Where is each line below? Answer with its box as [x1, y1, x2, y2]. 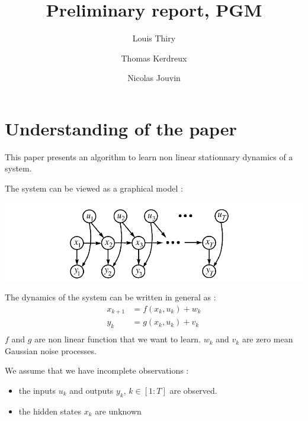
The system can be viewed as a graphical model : [5, 182, 183, 195]
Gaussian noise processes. [5, 344, 97, 357]
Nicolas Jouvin [127, 72, 181, 84]
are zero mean [242, 333, 293, 345]
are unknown [95, 404, 142, 417]
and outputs [69, 384, 114, 396]
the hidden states [18, 404, 81, 417]
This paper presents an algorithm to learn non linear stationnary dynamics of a [5, 150, 293, 163]
